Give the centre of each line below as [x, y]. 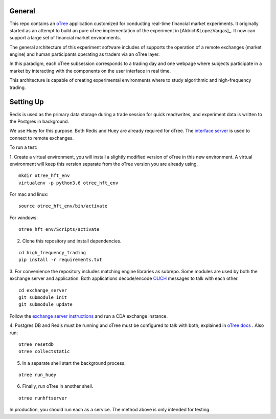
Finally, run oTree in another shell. [58, 386]
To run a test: [24, 147]
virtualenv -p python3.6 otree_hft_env [68, 183]
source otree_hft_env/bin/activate [63, 206]
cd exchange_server [43, 290]
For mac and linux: [29, 194]
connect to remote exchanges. [42, 138]
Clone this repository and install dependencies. [72, 241]
